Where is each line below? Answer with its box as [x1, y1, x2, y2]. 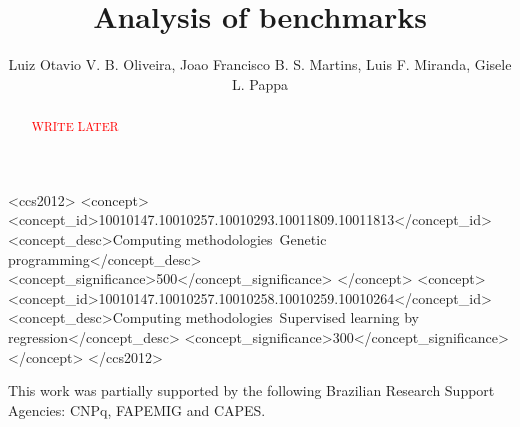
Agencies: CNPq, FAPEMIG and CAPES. [8, 399, 266, 420]
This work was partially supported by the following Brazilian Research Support [8, 380, 495, 401]
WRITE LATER [31, 118, 119, 135]
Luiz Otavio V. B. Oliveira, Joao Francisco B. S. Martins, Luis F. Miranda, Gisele [8, 54, 512, 75]
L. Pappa [231, 73, 288, 94]
